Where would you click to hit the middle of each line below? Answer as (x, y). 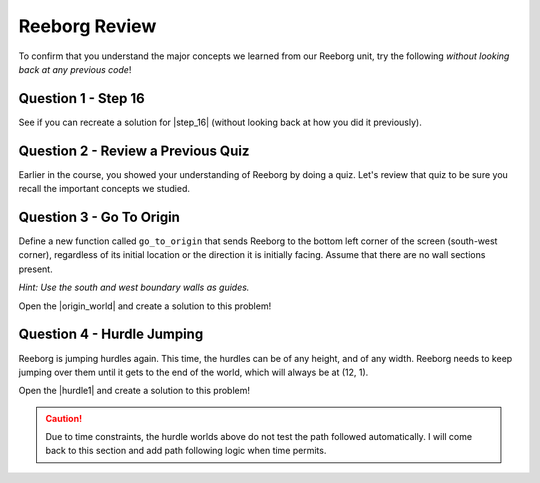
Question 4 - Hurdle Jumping (111, 334)
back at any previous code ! (75, 69)
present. (36, 269)
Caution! (64, 418)
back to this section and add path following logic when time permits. (186, 451)
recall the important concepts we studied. (104, 189)
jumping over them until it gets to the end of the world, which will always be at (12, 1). (193, 372)
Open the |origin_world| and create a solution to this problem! (145, 306)
